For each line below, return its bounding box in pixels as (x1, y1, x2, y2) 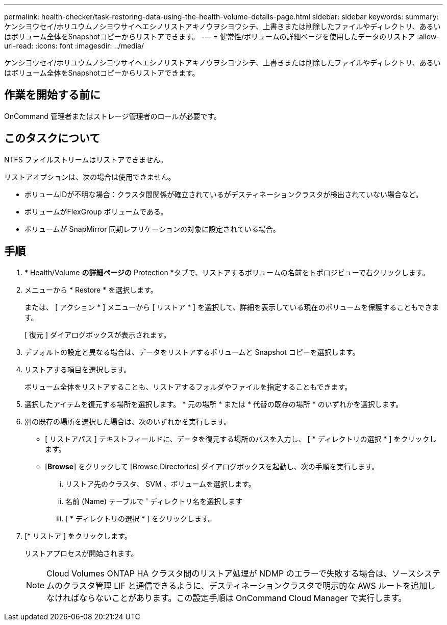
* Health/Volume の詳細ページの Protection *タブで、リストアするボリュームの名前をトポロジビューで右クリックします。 (24, 268, 430, 277)
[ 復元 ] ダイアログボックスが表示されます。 (24, 330, 171, 339)
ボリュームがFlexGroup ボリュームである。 (24, 207, 168, 216)
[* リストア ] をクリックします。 (24, 531, 132, 540)
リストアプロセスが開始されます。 (24, 548, 138, 558)
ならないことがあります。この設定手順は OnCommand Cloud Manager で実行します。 (79, 592, 407, 603)
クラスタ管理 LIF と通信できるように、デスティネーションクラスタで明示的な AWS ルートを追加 (63, 580, 428, 591)
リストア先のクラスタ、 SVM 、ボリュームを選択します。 (65, 479, 256, 488)
